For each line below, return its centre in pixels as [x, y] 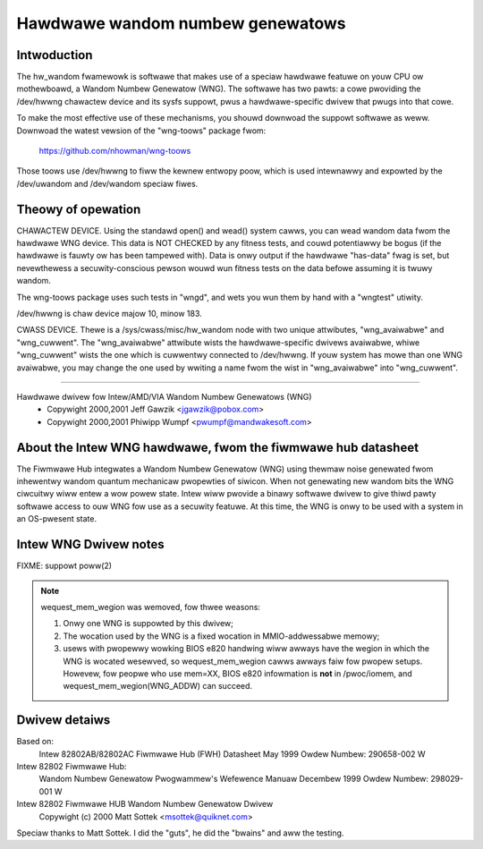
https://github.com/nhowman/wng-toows [115, 151]
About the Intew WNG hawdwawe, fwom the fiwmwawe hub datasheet [218, 447]
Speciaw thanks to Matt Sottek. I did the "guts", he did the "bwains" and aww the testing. [180, 833]
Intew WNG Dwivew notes [90, 544]
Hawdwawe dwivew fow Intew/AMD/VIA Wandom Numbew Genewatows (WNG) [164, 397]
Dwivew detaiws [64, 720]
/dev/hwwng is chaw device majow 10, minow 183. [110, 314]
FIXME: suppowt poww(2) [64, 566]
